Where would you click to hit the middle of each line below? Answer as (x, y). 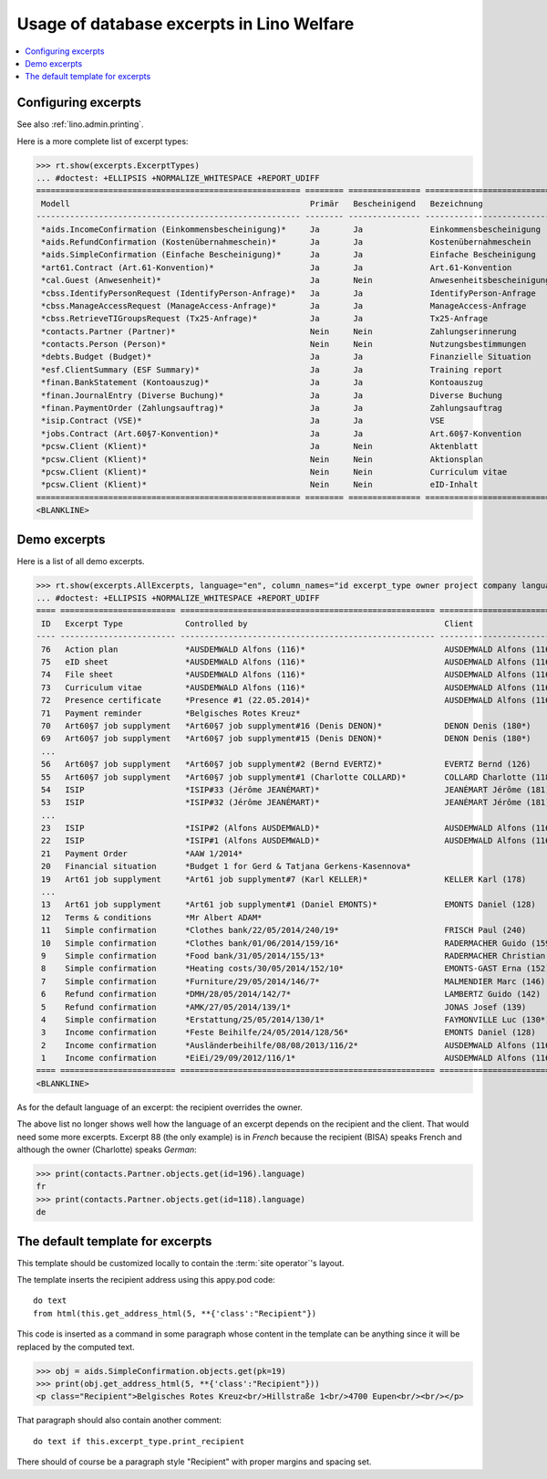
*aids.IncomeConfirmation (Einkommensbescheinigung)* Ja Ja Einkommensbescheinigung (291, 229)
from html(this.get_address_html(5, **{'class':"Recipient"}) (175, 1313)
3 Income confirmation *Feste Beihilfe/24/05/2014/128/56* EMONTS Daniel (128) (289, 1033)
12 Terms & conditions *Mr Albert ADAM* (152, 917)
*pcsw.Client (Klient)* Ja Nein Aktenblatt (260, 446)
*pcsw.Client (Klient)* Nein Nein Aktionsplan (262, 459)
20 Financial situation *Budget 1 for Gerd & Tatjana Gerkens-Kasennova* (227, 866)
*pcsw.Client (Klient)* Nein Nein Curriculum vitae (274, 472)
